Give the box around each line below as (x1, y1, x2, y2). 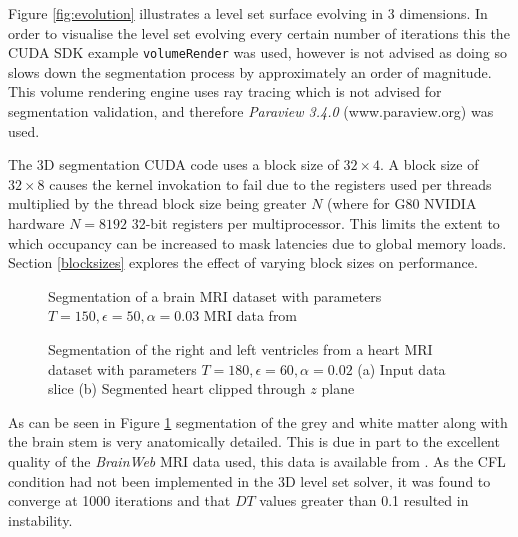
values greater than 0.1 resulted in (259, 490, 469, 511)
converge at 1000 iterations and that (8, 490, 231, 511)
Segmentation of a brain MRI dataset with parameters (48, 285, 382, 306)
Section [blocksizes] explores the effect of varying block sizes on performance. (8, 252, 478, 273)
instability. (8, 509, 73, 530)
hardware (8, 213, 65, 233)
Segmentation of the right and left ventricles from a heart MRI (48, 338, 433, 359)
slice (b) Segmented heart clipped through (48, 378, 306, 399)
